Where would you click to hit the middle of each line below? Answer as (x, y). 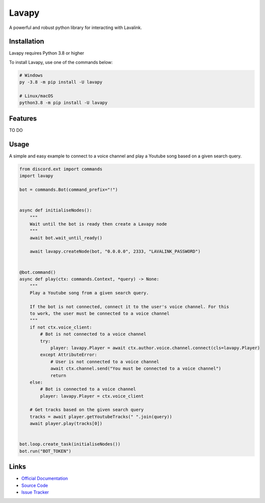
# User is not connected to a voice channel (105, 362)
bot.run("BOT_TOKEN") (45, 451)
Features (23, 118)
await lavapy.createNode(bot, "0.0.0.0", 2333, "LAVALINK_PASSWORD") (115, 251)
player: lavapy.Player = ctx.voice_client (92, 396)
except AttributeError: (69, 355)
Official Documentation (45, 478)
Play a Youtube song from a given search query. (89, 293)
